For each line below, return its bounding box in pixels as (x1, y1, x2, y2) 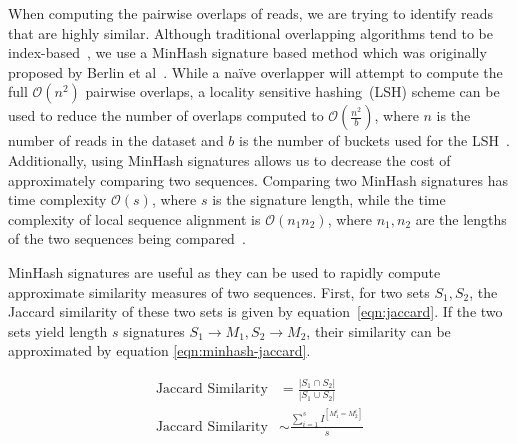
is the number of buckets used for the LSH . (239, 130, 510, 151)
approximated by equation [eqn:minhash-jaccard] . (8, 340, 311, 361)
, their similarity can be (306, 320, 451, 341)
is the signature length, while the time (212, 189, 446, 210)
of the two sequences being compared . (8, 228, 246, 249)
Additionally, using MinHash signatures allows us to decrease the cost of (8, 149, 451, 170)
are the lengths (415, 208, 507, 229)
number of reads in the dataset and (8, 130, 224, 151)
